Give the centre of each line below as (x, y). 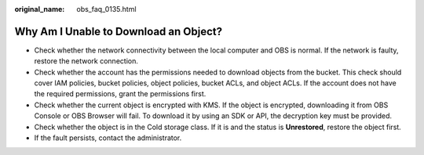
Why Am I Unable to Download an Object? (119, 31)
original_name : (40, 9)
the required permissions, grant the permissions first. (120, 94)
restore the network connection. (86, 61)
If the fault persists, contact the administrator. (108, 138)
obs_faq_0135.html (106, 9)
